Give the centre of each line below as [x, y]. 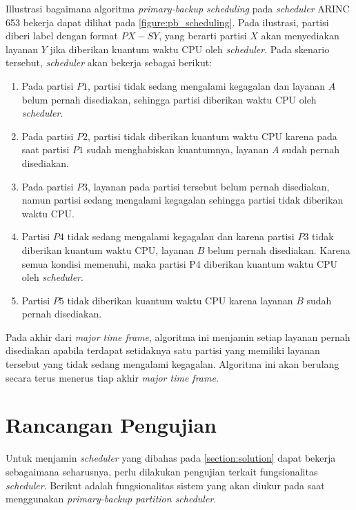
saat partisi [46, 149]
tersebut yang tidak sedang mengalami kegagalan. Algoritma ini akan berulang [172, 364]
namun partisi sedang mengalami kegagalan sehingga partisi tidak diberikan [182, 200]
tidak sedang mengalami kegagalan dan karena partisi [181, 236]
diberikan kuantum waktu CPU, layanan [108, 249]
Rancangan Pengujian [111, 425]
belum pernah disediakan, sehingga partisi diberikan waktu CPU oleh [169, 99]
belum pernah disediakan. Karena [279, 249]
